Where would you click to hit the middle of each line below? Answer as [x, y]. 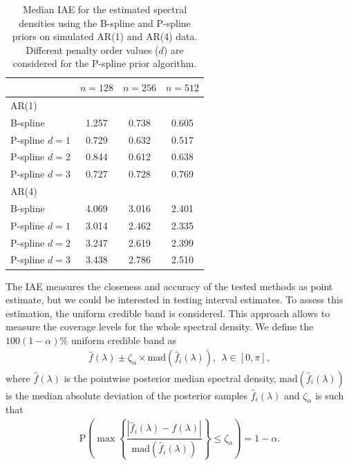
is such [330, 395]
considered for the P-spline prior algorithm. [105, 63]
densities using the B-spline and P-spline [105, 22]
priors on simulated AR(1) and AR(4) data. [105, 36]
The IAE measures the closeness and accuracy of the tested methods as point [169, 286]
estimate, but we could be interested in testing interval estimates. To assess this [174, 300]
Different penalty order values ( [92, 49]
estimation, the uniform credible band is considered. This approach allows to [168, 313]
